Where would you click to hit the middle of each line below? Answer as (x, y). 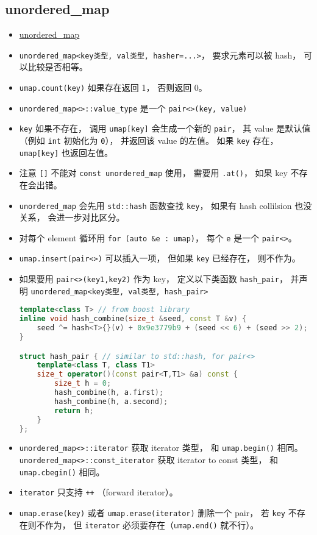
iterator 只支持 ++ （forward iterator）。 (98, 492)
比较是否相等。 (58, 67)
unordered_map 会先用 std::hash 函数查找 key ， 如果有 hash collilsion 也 (161, 205)
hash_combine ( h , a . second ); (111, 401)
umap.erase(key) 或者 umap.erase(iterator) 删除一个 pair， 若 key (152, 513)
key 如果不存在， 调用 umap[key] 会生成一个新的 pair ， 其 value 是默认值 (165, 128)
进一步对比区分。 (91, 217)
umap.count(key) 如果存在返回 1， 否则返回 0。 (113, 87)
